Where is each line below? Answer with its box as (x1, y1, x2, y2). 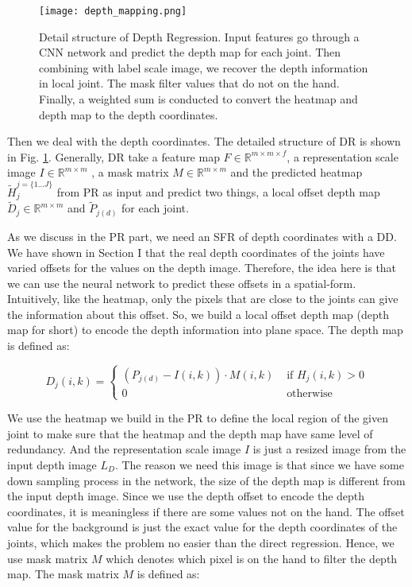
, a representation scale (287, 148, 399, 165)
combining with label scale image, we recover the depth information (39, 59, 368, 76)
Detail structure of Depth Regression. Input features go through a (39, 28, 360, 45)
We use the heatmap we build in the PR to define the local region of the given (7, 410, 388, 426)
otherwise (287, 387, 333, 399)
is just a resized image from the (252, 441, 406, 457)
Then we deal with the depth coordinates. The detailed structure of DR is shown (7, 133, 401, 150)
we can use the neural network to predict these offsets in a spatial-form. (7, 274, 356, 291)
